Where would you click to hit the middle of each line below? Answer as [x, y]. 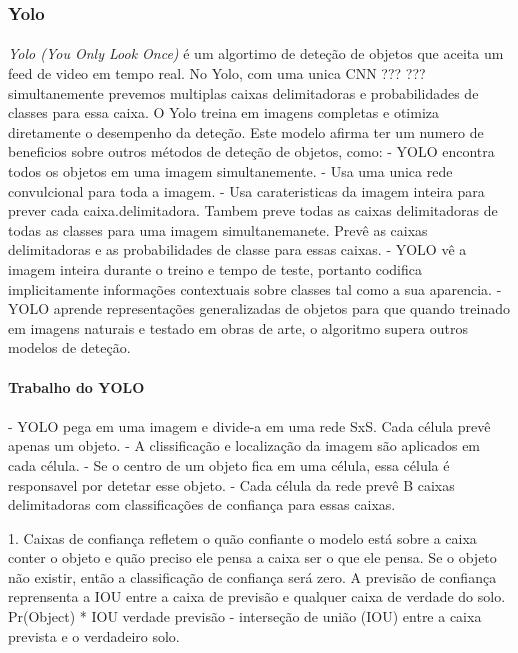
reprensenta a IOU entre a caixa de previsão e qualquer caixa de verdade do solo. [257, 596]
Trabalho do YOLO [76, 386]
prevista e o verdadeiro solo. [94, 635]
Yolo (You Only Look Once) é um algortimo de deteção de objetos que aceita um [256, 53]
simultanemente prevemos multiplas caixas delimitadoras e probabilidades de [243, 92]
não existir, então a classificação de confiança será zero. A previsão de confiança [252, 576]
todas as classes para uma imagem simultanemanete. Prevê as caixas [218, 229]
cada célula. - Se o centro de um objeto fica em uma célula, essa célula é [229, 464]
